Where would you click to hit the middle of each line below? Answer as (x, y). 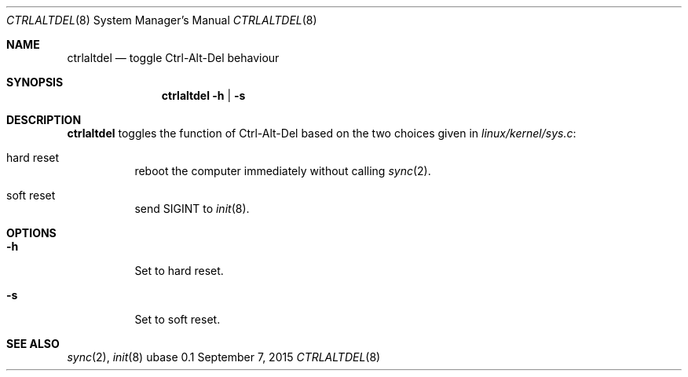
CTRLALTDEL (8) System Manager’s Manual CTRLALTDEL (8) (162, 20)
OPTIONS (31, 233)
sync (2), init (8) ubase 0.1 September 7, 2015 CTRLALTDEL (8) (224, 357)
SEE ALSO (33, 344)
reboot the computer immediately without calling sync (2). (283, 171)
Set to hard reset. (179, 271)
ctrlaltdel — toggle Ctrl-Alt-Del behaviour (173, 58)
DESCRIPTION (44, 120)
